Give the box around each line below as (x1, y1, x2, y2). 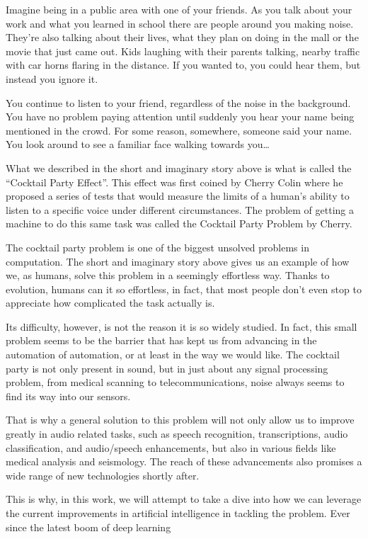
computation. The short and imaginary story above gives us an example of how (6, 254, 350, 268)
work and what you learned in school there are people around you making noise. (6, 16, 354, 30)
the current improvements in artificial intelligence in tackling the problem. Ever (6, 506, 350, 520)
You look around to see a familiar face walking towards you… (6, 137, 270, 152)
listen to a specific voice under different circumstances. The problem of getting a (6, 202, 354, 217)
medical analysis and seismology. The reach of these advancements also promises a (6, 454, 362, 469)
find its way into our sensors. (6, 388, 131, 403)
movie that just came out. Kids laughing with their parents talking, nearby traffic (6, 43, 360, 58)
